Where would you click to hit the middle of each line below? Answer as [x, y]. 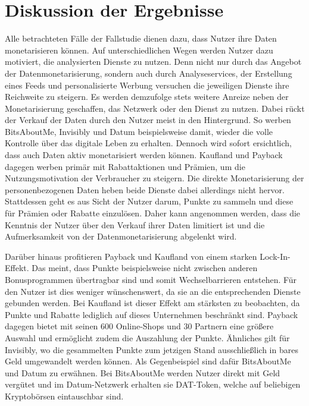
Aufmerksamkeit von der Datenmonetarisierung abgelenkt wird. [121, 236]
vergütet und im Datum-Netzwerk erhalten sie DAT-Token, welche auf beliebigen [153, 384]
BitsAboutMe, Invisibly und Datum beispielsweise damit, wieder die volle [139, 131]
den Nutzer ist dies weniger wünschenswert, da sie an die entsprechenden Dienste [153, 291]
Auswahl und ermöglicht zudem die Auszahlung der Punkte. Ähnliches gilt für [147, 337]
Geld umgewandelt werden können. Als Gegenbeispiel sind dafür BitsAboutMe [148, 361]
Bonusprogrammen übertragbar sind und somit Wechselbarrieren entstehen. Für [151, 279]
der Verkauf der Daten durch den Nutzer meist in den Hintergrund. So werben [148, 120]
